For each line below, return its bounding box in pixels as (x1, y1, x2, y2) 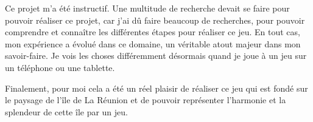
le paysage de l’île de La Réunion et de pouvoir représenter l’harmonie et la (5, 93, 286, 106)
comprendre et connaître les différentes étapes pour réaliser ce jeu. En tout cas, (5, 25, 300, 38)
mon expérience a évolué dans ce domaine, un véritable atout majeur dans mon (5, 37, 301, 50)
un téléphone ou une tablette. (5, 61, 115, 73)
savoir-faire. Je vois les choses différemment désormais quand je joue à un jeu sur (5, 49, 307, 62)
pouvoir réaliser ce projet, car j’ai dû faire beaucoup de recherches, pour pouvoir (5, 13, 305, 26)
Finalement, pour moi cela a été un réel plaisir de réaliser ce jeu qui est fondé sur (5, 81, 308, 94)
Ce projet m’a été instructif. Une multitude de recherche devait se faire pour (5, 2, 290, 14)
